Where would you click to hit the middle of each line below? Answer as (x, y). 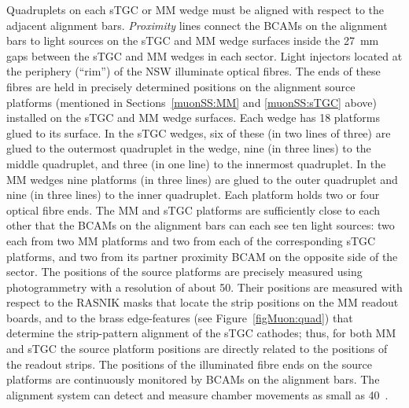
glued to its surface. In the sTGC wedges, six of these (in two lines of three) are (199, 132)
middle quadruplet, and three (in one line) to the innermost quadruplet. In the (196, 163)
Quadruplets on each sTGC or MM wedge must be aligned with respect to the (195, 9)
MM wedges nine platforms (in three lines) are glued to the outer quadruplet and (202, 179)
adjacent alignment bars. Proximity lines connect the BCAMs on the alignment (197, 25)
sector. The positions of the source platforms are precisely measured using (184, 272)
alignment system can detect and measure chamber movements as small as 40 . (197, 394)
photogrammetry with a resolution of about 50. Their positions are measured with (204, 287)
